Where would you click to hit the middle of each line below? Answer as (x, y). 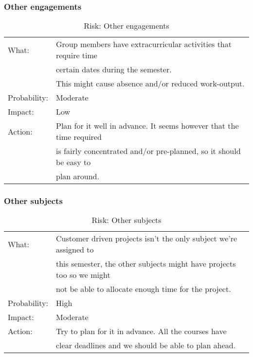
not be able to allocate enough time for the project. (143, 289)
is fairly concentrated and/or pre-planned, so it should (148, 151)
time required (79, 137)
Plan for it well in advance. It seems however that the (147, 126)
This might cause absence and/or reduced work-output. (150, 84)
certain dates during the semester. (114, 69)
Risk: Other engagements (126, 26)
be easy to (73, 162)
